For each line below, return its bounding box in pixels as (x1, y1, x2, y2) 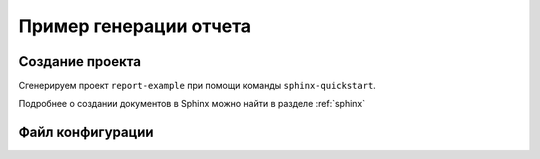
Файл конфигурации (18, 124, 154, 141)
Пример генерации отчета (18, 15, 252, 37)
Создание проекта (18, 53, 142, 70)
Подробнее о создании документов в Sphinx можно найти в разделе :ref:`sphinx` (18, 98, 366, 110)
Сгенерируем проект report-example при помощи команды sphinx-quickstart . (18, 80, 377, 92)
